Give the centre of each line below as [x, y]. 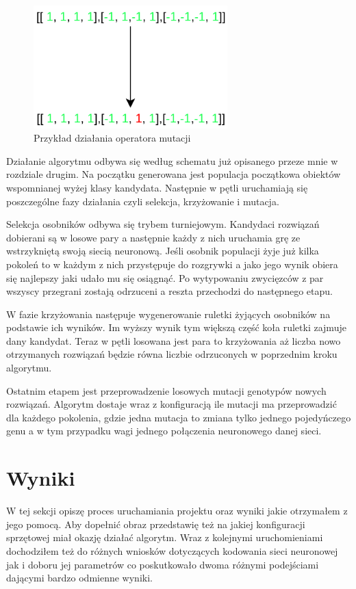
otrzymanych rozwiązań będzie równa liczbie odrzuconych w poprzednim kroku [172, 354]
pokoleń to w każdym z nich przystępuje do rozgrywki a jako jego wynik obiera [172, 264]
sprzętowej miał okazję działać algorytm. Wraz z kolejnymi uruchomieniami [165, 537]
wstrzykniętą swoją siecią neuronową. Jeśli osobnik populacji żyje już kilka [163, 251]
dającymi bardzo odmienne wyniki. [79, 578]
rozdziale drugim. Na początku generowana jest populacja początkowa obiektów [174, 174]
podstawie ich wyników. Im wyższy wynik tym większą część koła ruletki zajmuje [176, 327]
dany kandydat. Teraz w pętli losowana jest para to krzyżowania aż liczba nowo [174, 340]
